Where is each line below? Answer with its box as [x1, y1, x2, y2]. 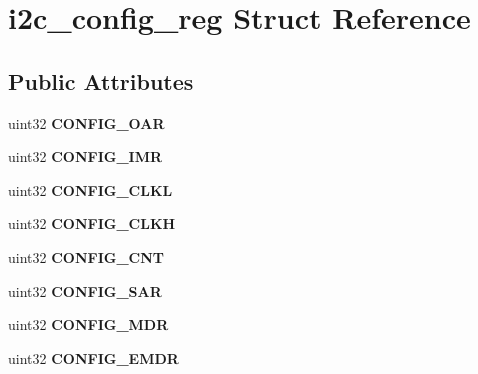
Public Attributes [8, 65, 194, 96]
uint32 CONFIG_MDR [8, 314, 169, 335]
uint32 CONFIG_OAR [8, 112, 165, 133]
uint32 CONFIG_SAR [8, 280, 162, 301]
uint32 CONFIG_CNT [8, 246, 165, 267]
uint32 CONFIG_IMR [8, 146, 163, 167]
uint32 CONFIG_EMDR [8, 347, 179, 368]
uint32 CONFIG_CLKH [8, 213, 176, 234]
